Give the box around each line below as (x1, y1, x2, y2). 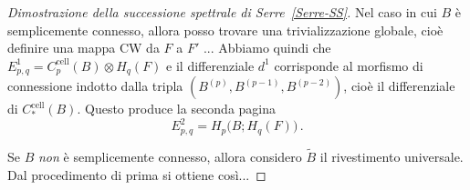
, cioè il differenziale (343, 76, 455, 95)
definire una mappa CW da (7, 38, 160, 57)
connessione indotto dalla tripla (7, 76, 183, 95)
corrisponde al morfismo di (274, 55, 423, 75)
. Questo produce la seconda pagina (77, 99, 277, 118)
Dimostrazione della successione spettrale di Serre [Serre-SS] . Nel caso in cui (7, 3, 437, 21)
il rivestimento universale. (319, 147, 464, 165)
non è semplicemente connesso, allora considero (37, 147, 302, 165)
